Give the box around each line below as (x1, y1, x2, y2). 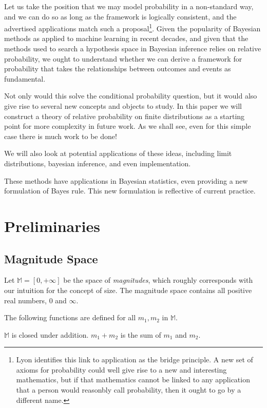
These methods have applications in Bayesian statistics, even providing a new (4, 175, 248, 186)
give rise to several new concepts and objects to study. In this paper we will (4, 101, 242, 111)
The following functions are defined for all (4, 312, 136, 323)
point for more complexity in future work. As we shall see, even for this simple (4, 121, 251, 131)
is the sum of (120, 329, 161, 340)
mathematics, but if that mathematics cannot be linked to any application (16, 374, 250, 385)
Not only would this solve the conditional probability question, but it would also (4, 90, 257, 101)
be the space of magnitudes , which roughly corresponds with (63, 275, 253, 285)
